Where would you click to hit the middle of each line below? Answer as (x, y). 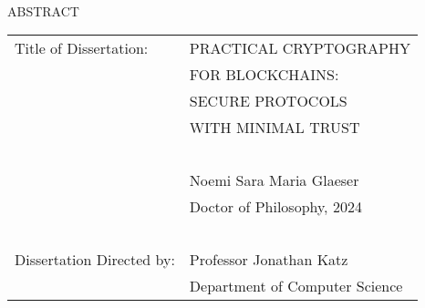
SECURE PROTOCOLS (268, 101)
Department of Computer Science (296, 286)
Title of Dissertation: (82, 48)
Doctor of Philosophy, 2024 (275, 207)
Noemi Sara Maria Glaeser (274, 180)
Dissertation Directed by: (95, 260)
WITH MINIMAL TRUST (275, 128)
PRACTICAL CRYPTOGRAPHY (300, 48)
